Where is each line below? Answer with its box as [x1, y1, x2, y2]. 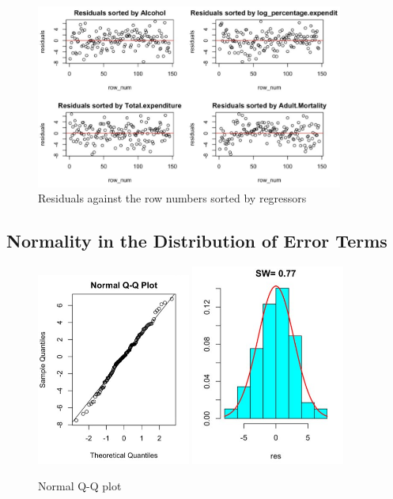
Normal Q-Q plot [38, 478, 122, 494]
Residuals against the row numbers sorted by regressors [38, 190, 307, 206]
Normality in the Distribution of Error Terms [6, 229, 387, 253]
